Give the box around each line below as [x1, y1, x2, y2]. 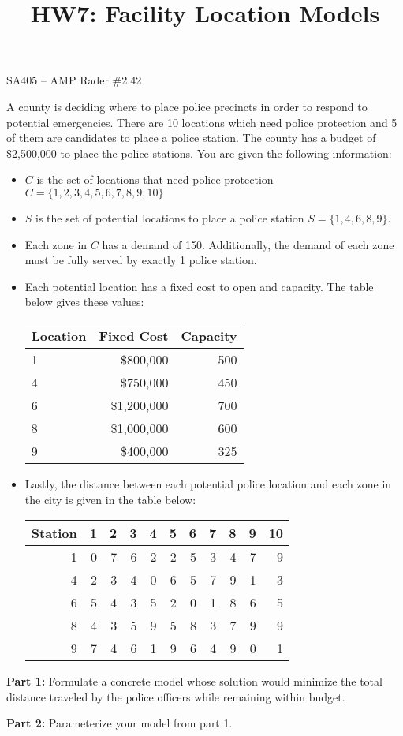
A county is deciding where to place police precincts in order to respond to [6, 98, 368, 114]
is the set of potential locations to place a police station [35, 209, 304, 226]
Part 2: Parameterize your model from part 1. [6, 715, 233, 731]
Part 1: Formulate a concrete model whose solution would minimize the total [6, 673, 382, 689]
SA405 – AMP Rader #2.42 [6, 72, 142, 88]
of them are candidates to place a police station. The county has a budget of [6, 129, 376, 146]
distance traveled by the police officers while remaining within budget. [6, 688, 345, 704]
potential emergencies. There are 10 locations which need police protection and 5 [6, 114, 397, 130]
